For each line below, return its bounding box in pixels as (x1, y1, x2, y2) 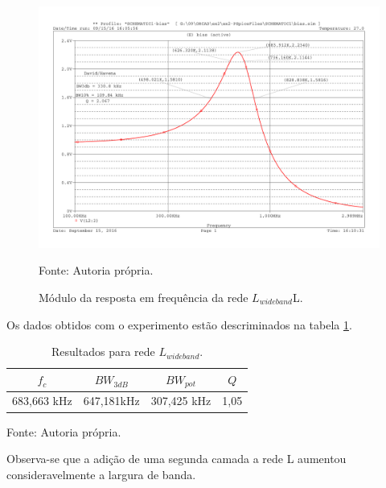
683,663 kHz (12, 392, 72, 409)
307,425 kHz (150, 392, 211, 409)
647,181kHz (83, 392, 140, 409)
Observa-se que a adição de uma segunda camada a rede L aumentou (6, 450, 347, 467)
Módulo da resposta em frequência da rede (39, 288, 248, 305)
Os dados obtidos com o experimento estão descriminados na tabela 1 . (6, 316, 352, 333)
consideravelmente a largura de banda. (6, 465, 196, 482)
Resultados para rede (51, 343, 155, 360)
